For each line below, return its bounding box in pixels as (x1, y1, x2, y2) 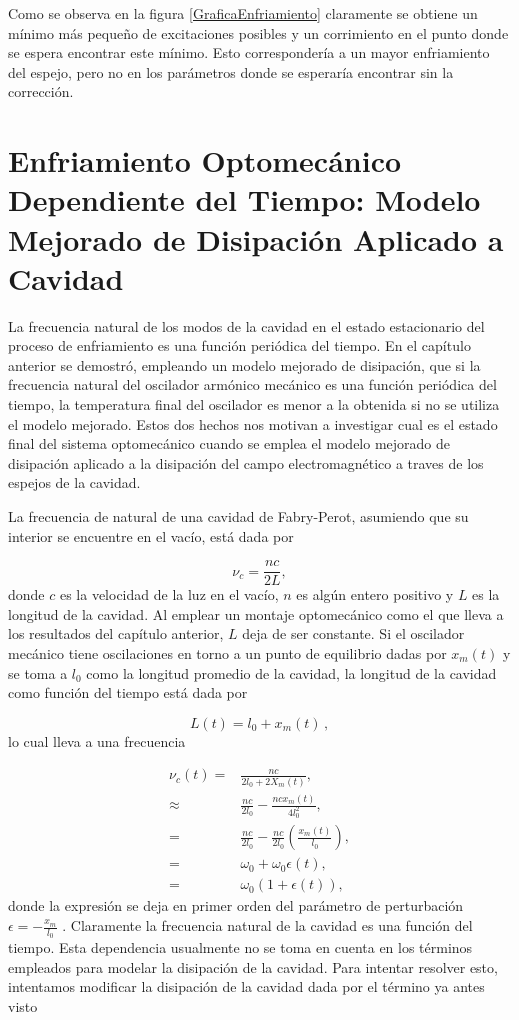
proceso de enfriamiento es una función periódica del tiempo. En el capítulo (8, 335, 471, 356)
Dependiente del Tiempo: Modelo (8, 179, 481, 220)
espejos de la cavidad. (8, 472, 141, 493)
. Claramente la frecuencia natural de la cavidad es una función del (62, 915, 473, 936)
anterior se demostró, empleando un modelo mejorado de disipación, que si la (8, 354, 481, 375)
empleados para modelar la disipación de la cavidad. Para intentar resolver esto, (8, 956, 498, 977)
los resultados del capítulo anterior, (8, 623, 224, 644)
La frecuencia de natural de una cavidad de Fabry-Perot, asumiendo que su (8, 506, 469, 526)
